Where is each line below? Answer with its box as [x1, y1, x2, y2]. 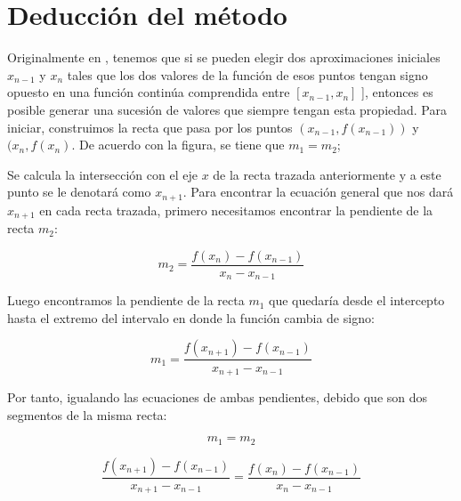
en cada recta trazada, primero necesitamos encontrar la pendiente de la [39, 200, 433, 219]
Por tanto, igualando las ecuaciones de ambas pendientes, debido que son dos [7, 387, 428, 406]
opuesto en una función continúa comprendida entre [7, 83, 290, 101]
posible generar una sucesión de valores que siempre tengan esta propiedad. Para [7, 100, 447, 118]
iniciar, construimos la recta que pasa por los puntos [7, 117, 293, 136]
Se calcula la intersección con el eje [7, 165, 198, 183]
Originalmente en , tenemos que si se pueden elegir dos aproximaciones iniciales [7, 48, 441, 67]
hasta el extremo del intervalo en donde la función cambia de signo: [7, 308, 375, 327]
